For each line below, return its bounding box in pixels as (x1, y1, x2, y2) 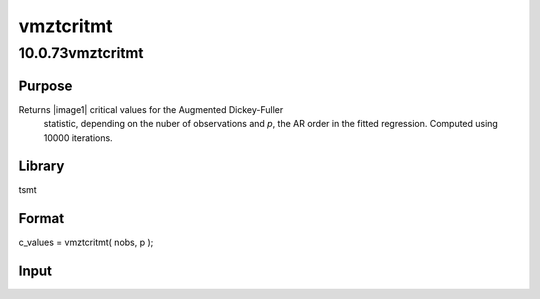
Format (18, 210, 65, 227)
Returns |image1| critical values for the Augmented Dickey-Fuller (18, 103, 284, 115)
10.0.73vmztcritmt (18, 44, 144, 62)
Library (18, 158, 65, 175)
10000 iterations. (43, 131, 114, 144)
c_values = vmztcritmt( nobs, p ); (18, 236, 154, 249)
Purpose (18, 77, 73, 94)
